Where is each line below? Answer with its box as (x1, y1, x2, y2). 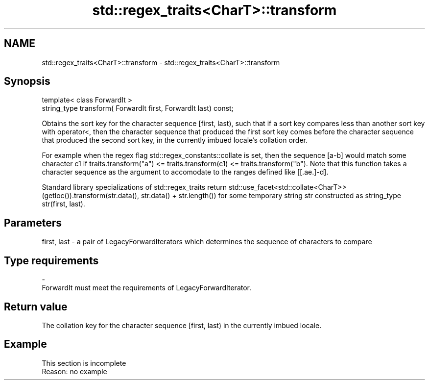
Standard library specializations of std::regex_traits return (42, 183, 227, 192)
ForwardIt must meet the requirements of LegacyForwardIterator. (42, 283, 252, 292)
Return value (4, 300, 68, 313)
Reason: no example (42, 367, 107, 376)
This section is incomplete (42, 358, 126, 367)
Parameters (4, 216, 62, 229)
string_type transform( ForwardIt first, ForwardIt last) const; (42, 104, 234, 113)
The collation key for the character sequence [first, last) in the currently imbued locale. (42, 321, 322, 330)
